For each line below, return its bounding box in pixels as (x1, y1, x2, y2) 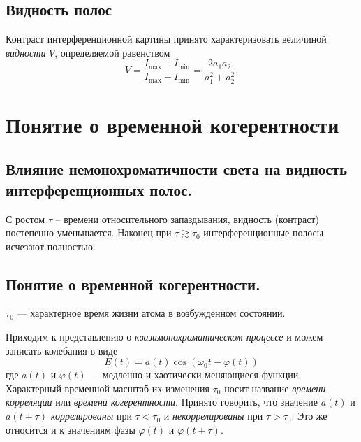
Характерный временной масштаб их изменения (6, 380, 210, 395)
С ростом (6, 211, 45, 226)
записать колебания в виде (6, 343, 118, 357)
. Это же (291, 408, 327, 423)
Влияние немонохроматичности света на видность (6, 158, 348, 180)
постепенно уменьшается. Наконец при (6, 225, 172, 240)
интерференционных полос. (6, 178, 192, 200)
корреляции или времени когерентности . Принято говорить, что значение (6, 394, 318, 409)
